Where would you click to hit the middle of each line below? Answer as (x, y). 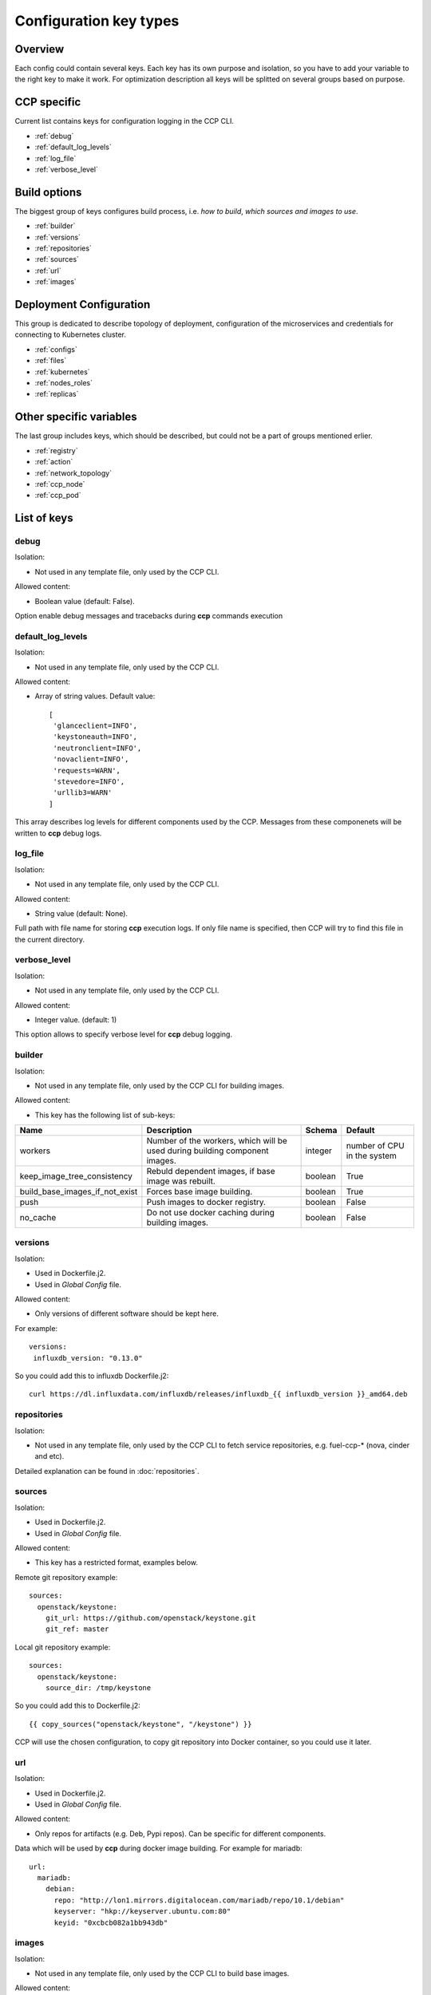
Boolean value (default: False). (85, 601)
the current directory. (50, 939)
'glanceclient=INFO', (95, 726)
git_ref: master (77, 1629)
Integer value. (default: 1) (76, 1020)
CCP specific (48, 103)
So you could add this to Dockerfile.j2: (78, 1706)
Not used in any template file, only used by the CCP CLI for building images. (160, 1085)
